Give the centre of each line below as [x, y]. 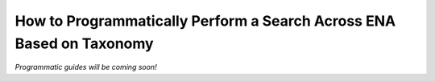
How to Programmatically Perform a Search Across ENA [205, 21]
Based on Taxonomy [84, 43]
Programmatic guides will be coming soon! [86, 67]
